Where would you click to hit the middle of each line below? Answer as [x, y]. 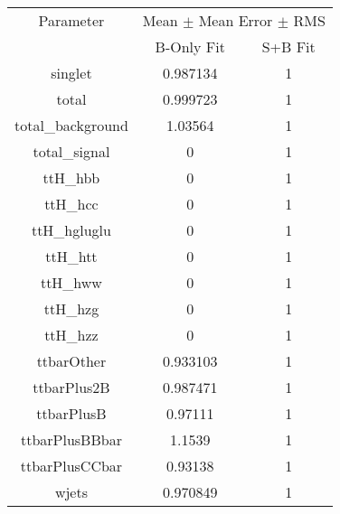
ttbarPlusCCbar [71, 466]
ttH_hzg [71, 308]
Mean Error [236, 20]
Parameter [71, 20]
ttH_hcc [71, 204]
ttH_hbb [71, 178]
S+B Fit [288, 47]
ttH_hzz [71, 335]
